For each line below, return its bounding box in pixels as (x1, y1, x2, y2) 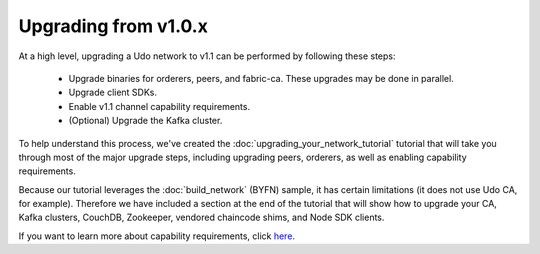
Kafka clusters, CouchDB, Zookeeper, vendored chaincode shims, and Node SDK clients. (18, 211, 385, 224)
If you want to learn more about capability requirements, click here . (18, 230, 295, 242)
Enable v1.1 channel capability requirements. (68, 100, 250, 112)
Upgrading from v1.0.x (18, 15, 209, 37)
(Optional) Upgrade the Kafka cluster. (68, 115, 223, 127)
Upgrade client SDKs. (68, 86, 158, 99)
